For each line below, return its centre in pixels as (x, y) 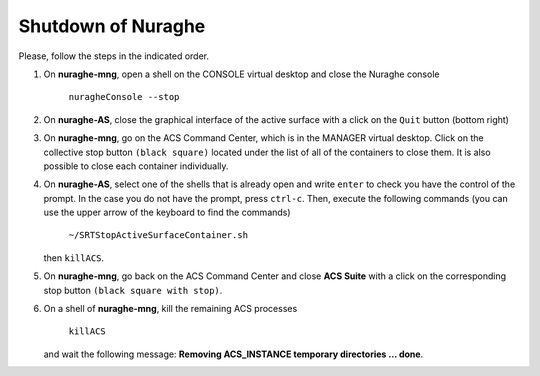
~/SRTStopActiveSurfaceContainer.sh (158, 235)
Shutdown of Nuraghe (112, 26)
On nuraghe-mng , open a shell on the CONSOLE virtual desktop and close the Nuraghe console (241, 74)
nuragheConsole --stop (124, 97)
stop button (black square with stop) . (133, 290)
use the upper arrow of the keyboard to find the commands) (167, 212)
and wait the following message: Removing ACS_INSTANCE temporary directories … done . (233, 354)
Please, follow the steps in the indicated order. (114, 56)
